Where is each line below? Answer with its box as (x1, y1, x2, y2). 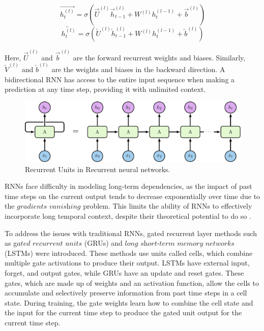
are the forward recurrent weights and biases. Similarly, (73, 52, 246, 62)
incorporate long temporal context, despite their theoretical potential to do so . (5, 210, 251, 221)
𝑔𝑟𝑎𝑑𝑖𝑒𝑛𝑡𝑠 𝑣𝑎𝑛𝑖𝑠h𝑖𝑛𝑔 (17, 203, 81, 211)
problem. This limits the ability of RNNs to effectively (83, 201, 252, 211)
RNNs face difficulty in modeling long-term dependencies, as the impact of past (5, 181, 252, 191)
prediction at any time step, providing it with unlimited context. (5, 84, 206, 94)
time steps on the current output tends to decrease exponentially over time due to (5, 190, 260, 201)
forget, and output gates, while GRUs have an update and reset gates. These (5, 267, 244, 278)
